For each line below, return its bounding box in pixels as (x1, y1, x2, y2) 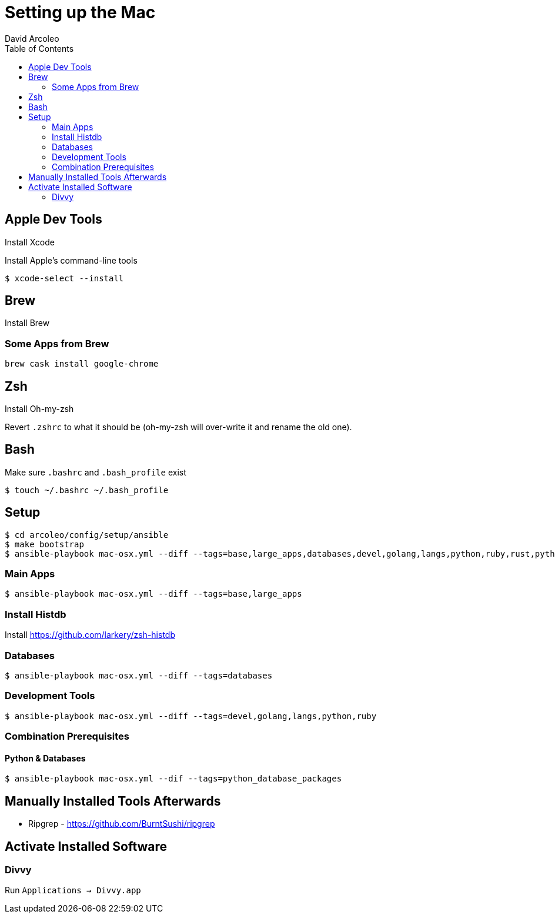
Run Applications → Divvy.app (5, 885, 141, 896)
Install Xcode (5, 237, 55, 247)
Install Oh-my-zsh (5, 404, 74, 414)
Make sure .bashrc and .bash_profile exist (5, 467, 186, 477)
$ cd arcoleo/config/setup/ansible (5, 530, 169, 540)
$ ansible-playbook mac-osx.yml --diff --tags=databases (5, 670, 273, 680)
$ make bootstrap (5, 539, 84, 549)
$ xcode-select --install (5, 273, 124, 283)
